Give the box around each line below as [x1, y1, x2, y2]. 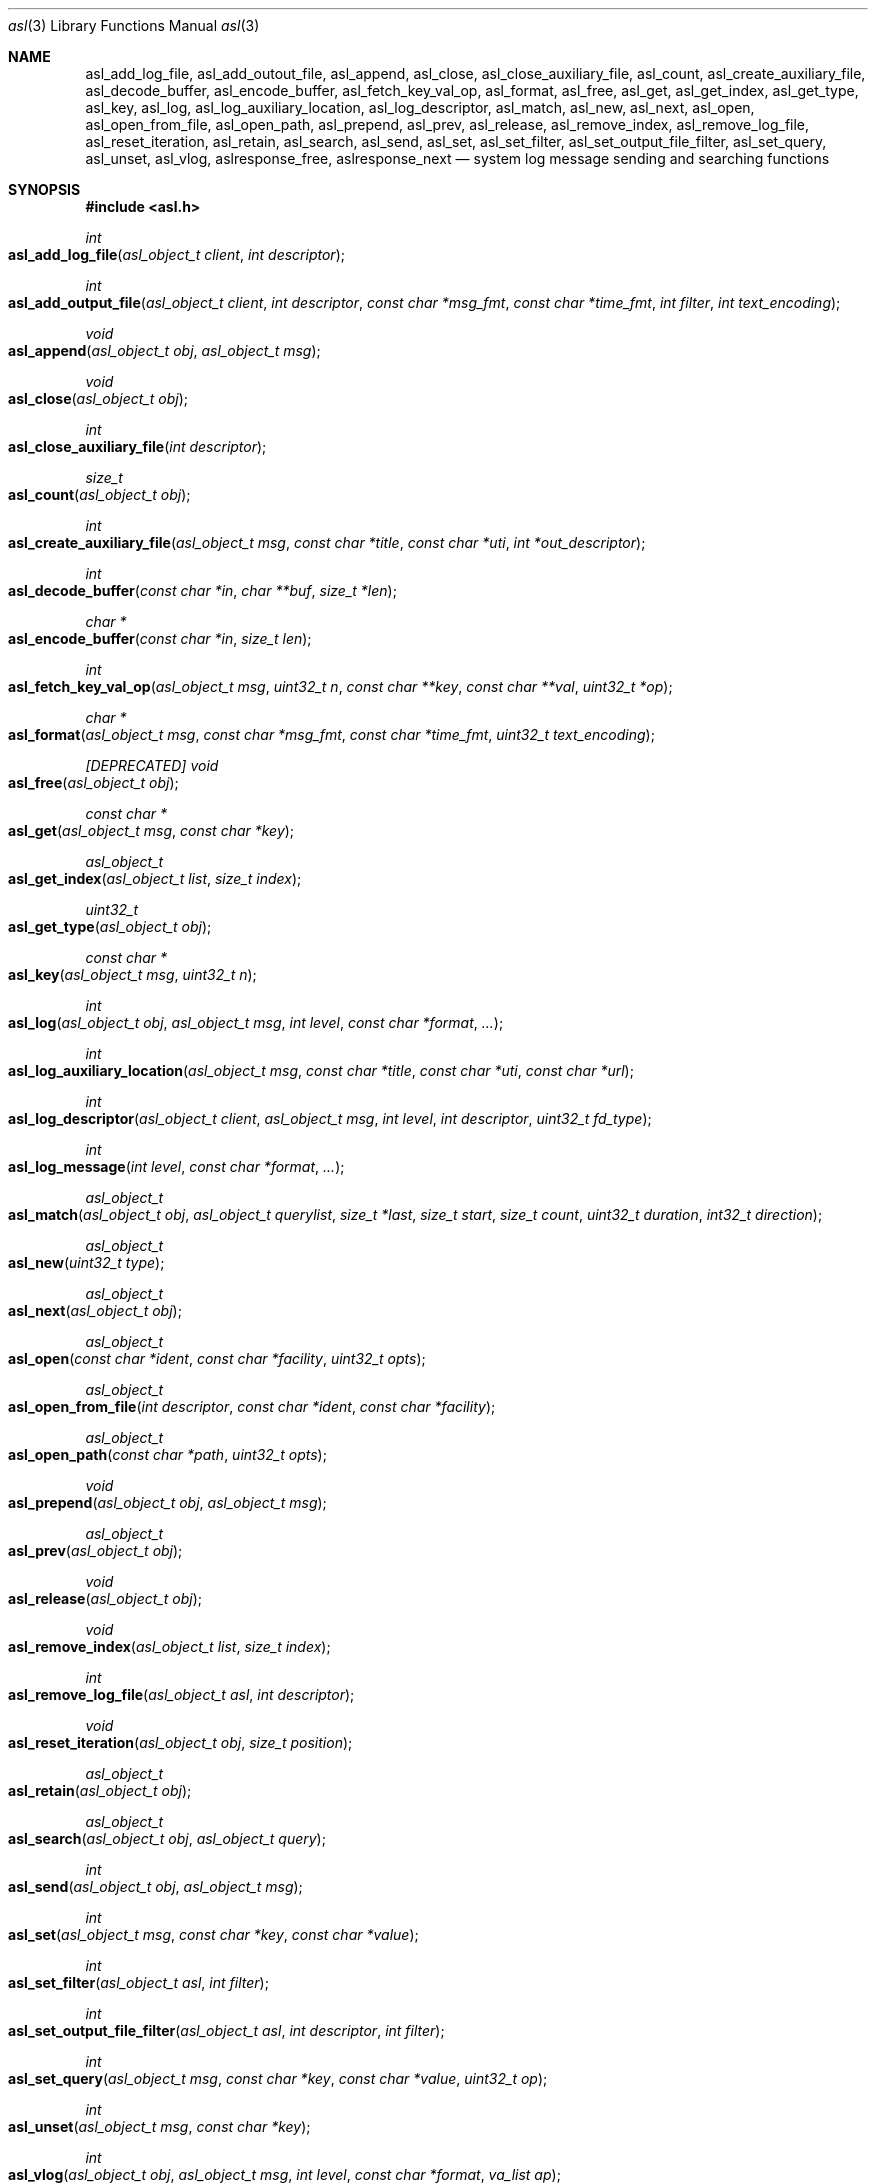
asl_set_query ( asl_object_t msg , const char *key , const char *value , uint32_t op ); [8, 2070, 548, 2087]
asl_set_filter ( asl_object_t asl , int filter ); [8, 1974, 269, 1991]
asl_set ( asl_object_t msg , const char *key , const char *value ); [8, 1926, 419, 1943]
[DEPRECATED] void [85, 757, 219, 774]
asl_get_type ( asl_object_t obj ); [8, 918, 212, 935]
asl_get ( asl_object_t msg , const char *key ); [8, 822, 295, 839]
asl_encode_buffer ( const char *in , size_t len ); [8, 630, 312, 647]
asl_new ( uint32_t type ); [8, 1254, 165, 1271]
